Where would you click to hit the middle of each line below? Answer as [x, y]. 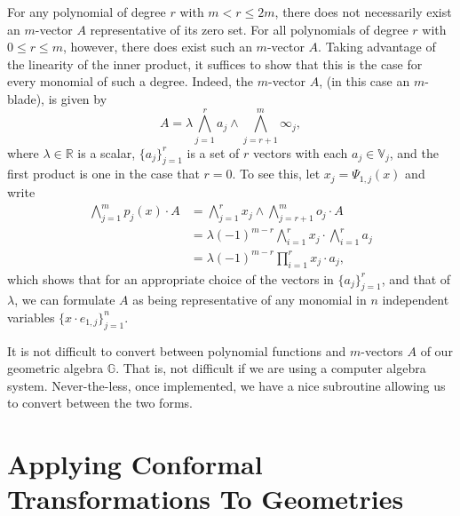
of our [436, 350]
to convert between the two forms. [100, 403]
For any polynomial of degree [87, 12]
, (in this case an [365, 81]
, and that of [416, 278]
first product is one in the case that [103, 174]
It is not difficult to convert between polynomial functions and [177, 350]
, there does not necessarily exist [363, 12]
